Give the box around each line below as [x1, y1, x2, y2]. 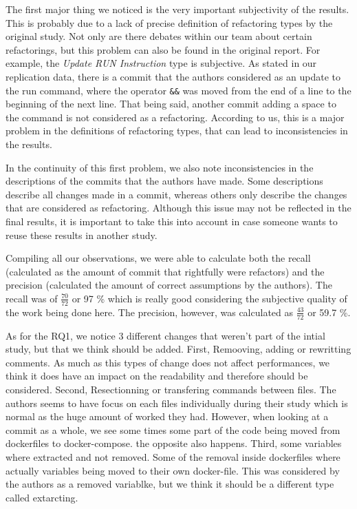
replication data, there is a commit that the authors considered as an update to [6, 69, 340, 83]
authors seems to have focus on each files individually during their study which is [6, 395, 348, 410]
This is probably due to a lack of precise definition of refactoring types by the [6, 15, 333, 30]
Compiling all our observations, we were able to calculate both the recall [6, 251, 311, 265]
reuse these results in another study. [6, 227, 158, 242]
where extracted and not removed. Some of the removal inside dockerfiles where [6, 449, 340, 464]
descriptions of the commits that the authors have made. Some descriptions [6, 174, 323, 188]
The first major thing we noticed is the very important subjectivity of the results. [6, 2, 349, 16]
